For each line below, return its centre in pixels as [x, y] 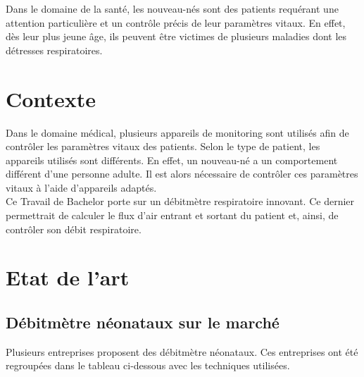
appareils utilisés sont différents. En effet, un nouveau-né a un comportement [172, 160]
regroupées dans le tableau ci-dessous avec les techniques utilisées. [148, 365]
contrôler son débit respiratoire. [74, 229]
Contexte [51, 98]
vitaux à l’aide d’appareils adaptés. [81, 187]
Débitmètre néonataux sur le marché [143, 322]
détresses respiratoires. [54, 50]
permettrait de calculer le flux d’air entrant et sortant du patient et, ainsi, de [172, 215]
